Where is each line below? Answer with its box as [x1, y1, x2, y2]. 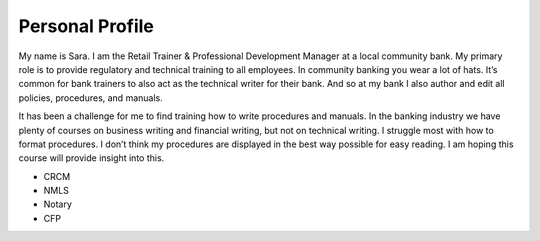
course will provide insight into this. [18, 152, 165, 164]
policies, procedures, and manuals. [18, 91, 164, 104]
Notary [43, 198, 72, 210]
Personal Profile [18, 15, 155, 37]
